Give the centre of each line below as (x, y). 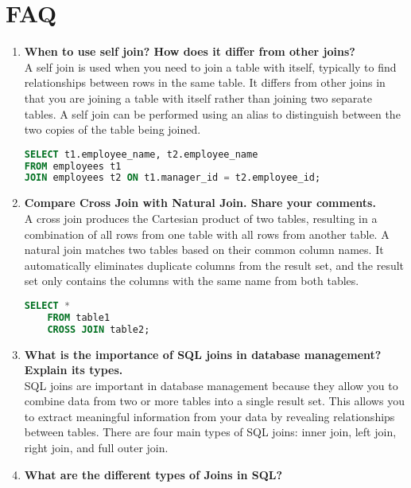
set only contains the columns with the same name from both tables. (192, 281)
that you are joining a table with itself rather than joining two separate (198, 98)
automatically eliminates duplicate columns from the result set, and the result (214, 265)
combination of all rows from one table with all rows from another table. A (207, 234)
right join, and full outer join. (96, 448)
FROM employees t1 (73, 166)
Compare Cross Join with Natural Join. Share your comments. (200, 203)
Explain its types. (74, 370)
